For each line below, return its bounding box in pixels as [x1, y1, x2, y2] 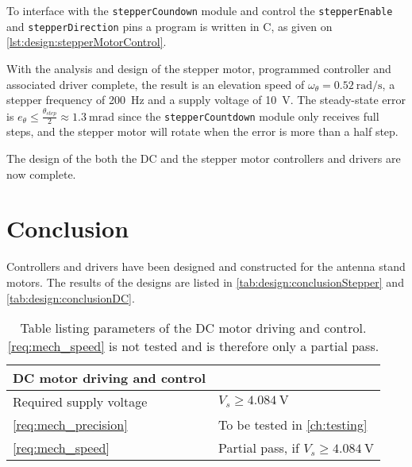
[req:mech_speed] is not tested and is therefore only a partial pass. [7, 337, 379, 356]
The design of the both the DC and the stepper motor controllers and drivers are [6, 150, 401, 167]
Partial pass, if [218, 438, 299, 457]
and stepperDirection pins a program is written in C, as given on [6, 17, 333, 34]
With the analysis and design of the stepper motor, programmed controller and [6, 60, 391, 76]
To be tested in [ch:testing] [218, 415, 368, 434]
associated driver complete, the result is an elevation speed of [6, 75, 305, 92]
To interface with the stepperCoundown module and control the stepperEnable [6, 2, 393, 18]
